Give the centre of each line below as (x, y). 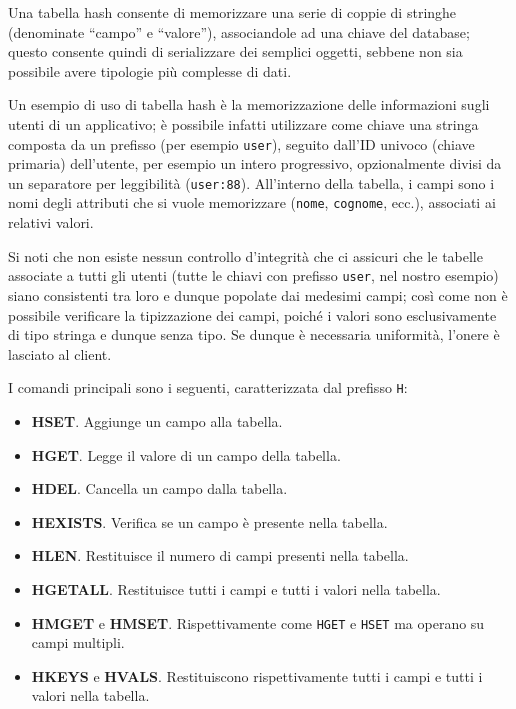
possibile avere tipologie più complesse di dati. (150, 70)
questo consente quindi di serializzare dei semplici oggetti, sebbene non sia (235, 51)
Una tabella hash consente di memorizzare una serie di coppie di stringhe (232, 12)
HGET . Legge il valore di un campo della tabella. (186, 454)
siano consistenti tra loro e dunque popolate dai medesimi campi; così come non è (258, 294)
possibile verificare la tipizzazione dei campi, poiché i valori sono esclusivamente (252, 314)
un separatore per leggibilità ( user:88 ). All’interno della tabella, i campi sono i (251, 182)
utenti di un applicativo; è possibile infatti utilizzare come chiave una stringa (243, 123)
